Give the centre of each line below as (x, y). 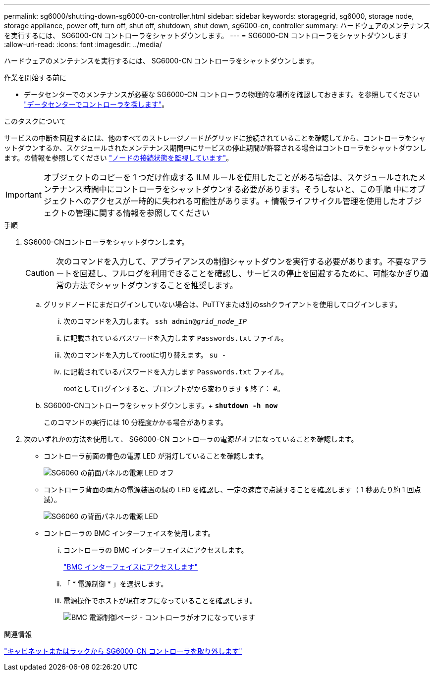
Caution (40, 273)
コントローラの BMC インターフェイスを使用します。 (129, 533)
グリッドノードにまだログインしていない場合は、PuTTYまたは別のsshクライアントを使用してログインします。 (223, 304)
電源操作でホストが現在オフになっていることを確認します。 (160, 600)
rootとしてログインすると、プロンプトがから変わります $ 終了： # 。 (174, 389)
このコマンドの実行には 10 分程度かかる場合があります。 (136, 422)
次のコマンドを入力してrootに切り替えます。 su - (145, 355)
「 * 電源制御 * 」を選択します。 (116, 584)
